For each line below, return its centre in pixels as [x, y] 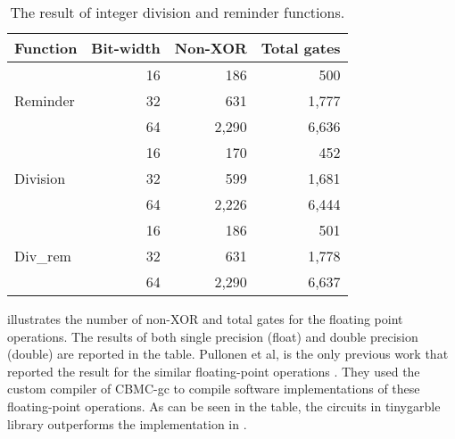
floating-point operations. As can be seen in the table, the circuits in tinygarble [224, 406]
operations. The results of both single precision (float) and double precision [213, 336]
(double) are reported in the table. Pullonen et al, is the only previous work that [228, 354]
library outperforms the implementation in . [127, 423]
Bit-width [126, 48]
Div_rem [43, 256]
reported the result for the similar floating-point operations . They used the [214, 371]
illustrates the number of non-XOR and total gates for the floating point [205, 319]
